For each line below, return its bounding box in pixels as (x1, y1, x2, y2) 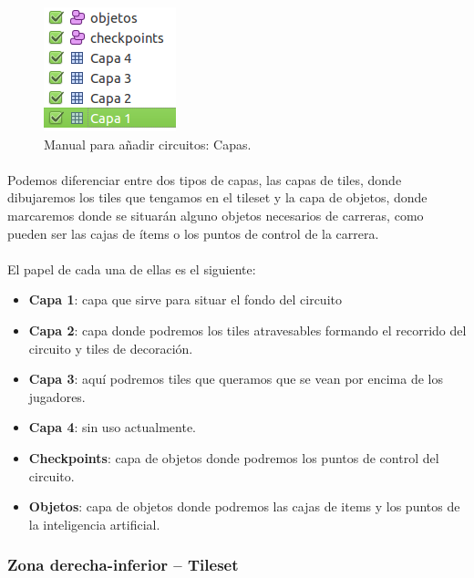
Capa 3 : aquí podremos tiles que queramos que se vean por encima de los (28, 369, 443, 388)
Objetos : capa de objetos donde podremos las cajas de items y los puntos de (28, 497, 460, 516)
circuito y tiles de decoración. (28, 338, 193, 357)
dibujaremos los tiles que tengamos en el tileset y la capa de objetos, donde (7, 188, 428, 207)
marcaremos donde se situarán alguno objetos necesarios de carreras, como (7, 205, 424, 224)
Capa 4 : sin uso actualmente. (28, 418, 196, 437)
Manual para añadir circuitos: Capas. (44, 134, 252, 153)
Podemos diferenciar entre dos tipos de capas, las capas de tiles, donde (7, 170, 402, 189)
